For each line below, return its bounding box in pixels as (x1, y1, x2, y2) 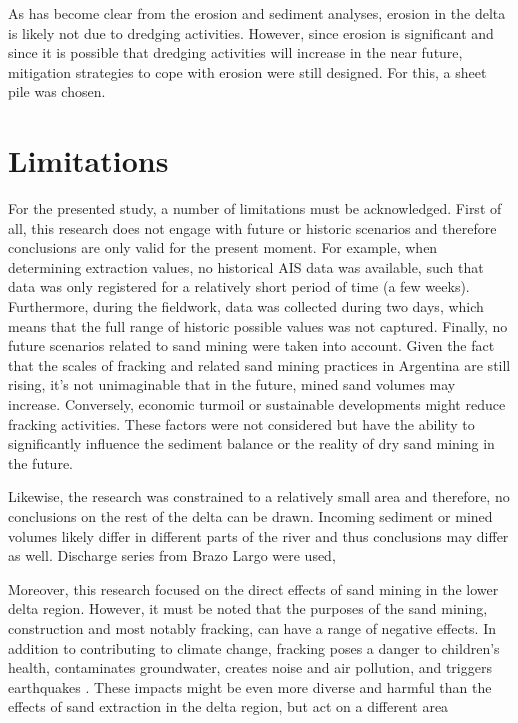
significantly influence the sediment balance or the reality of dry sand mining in (8, 433, 495, 454)
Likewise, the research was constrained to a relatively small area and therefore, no (8, 486, 510, 507)
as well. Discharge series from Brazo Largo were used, (8, 545, 336, 566)
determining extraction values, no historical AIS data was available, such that (8, 256, 484, 277)
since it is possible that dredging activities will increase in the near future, (8, 42, 463, 63)
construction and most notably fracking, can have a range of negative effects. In (8, 617, 496, 638)
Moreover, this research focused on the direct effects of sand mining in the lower (8, 578, 499, 599)
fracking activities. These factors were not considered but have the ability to (8, 413, 475, 434)
